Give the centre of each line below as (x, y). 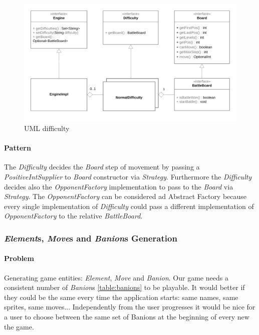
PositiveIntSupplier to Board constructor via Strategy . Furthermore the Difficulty (128, 176)
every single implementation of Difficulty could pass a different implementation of (129, 206)
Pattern (18, 148)
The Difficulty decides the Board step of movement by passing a (102, 167)
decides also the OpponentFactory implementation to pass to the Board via (119, 186)
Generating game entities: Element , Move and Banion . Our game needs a (116, 277)
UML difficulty (47, 128)
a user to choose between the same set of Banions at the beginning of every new (127, 316)
